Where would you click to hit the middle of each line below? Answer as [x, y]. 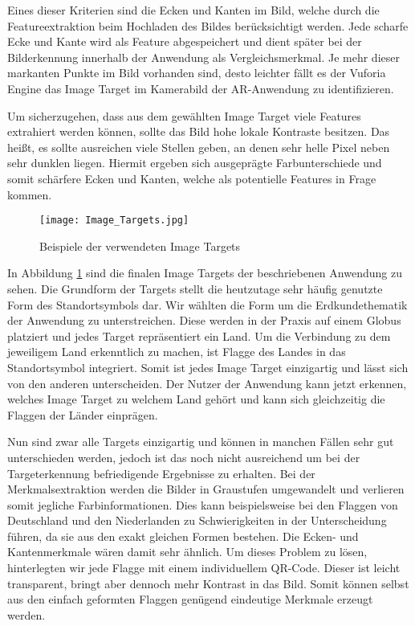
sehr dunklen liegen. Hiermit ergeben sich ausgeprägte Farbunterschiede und [195, 163]
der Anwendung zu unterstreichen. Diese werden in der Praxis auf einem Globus [204, 320]
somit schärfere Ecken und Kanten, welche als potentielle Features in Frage [192, 178]
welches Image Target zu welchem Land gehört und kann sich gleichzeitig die [196, 399]
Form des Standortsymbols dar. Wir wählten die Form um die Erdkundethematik [207, 304]
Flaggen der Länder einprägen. [83, 414]
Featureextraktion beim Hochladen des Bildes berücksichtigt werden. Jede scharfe [208, 25]
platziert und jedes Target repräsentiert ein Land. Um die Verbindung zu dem [199, 336]
